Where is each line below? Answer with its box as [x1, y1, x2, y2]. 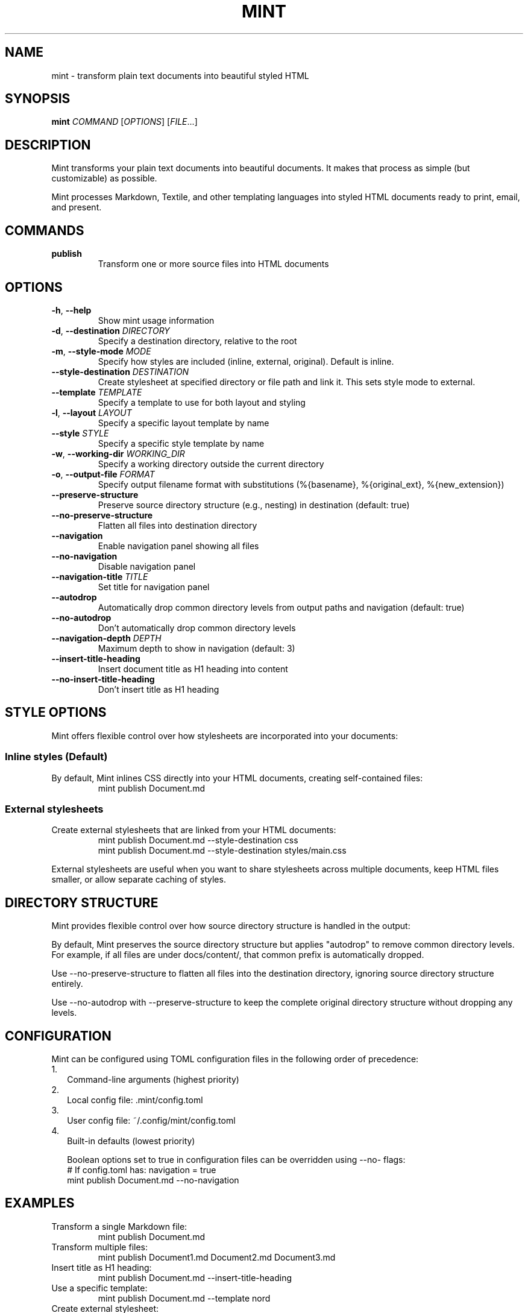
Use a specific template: [51, 1282, 148, 1293]
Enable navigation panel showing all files [98, 540, 259, 551]
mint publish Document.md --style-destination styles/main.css [98, 845, 347, 856]
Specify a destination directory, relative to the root [98, 335, 297, 346]
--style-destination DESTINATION [51, 366, 189, 377]
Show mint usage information [98, 315, 215, 326]
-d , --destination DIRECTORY [51, 325, 170, 336]
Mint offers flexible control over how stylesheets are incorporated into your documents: [51, 730, 398, 741]
